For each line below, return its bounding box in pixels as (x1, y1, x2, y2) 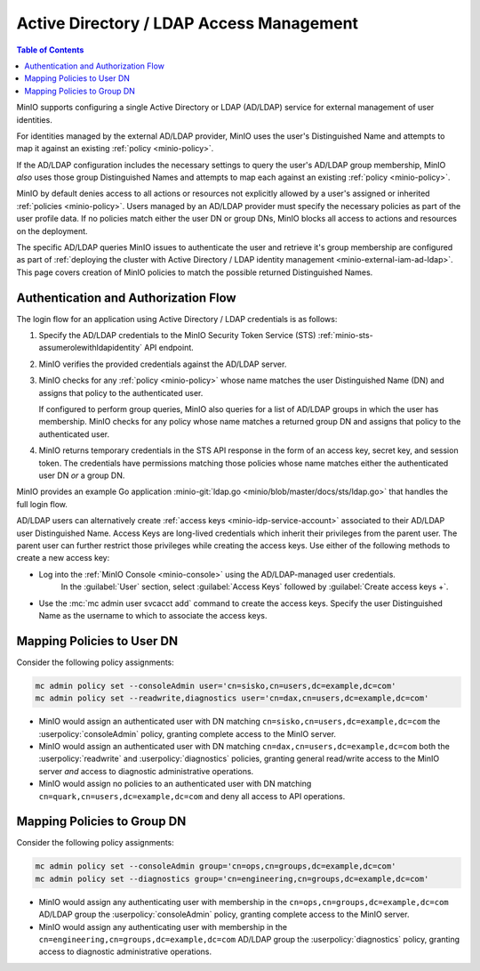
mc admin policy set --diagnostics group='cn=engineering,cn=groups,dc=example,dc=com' (35, 873, 429, 884)
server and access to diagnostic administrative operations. (38, 765, 254, 776)
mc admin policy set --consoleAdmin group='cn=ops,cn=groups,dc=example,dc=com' (35, 862, 396, 871)
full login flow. (16, 498, 68, 509)
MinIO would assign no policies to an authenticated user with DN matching (38, 779, 312, 789)
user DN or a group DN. (38, 470, 125, 481)
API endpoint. (143, 343, 195, 353)
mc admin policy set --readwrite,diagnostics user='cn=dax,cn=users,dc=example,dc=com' (35, 693, 429, 703)
